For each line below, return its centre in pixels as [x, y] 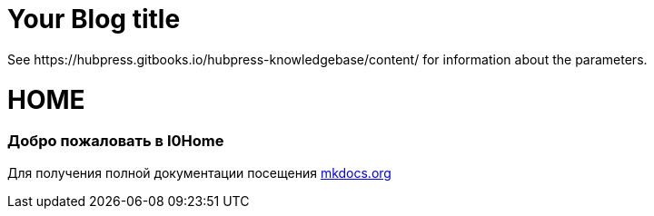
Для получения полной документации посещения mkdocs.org [199, 172]
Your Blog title [94, 19]
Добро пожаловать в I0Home [116, 141]
